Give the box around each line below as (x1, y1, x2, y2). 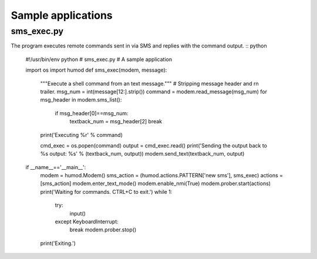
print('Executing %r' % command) (40, 131, 123, 138)
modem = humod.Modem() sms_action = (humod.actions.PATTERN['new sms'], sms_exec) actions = (40, 172, 284, 179)
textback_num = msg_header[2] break (69, 118, 163, 125)
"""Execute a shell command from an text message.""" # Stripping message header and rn (40, 80, 259, 87)
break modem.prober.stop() (69, 226, 137, 233)
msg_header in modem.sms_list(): (40, 96, 122, 103)
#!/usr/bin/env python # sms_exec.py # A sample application (25, 56, 173, 63)
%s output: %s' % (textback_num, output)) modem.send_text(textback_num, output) (40, 150, 245, 157)
